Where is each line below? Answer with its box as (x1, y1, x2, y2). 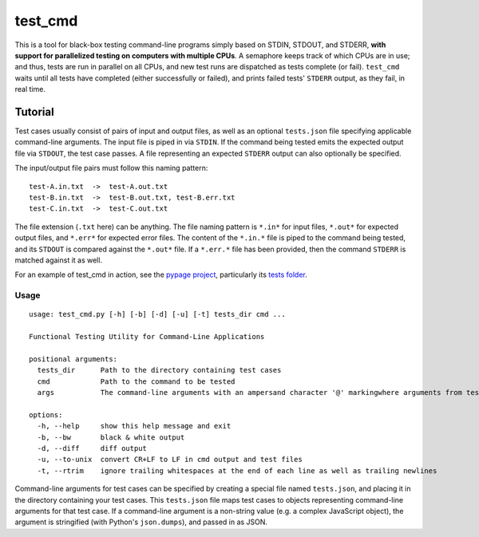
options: (29, 410, 63, 419)
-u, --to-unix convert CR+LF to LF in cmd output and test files (37, 455, 303, 464)
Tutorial (14, 105, 55, 119)
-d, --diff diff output (37, 444, 148, 452)
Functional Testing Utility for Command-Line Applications (29, 332, 265, 342)
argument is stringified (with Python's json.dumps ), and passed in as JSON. (14, 517, 267, 527)
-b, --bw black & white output (37, 432, 185, 442)
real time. (14, 85, 46, 94)
